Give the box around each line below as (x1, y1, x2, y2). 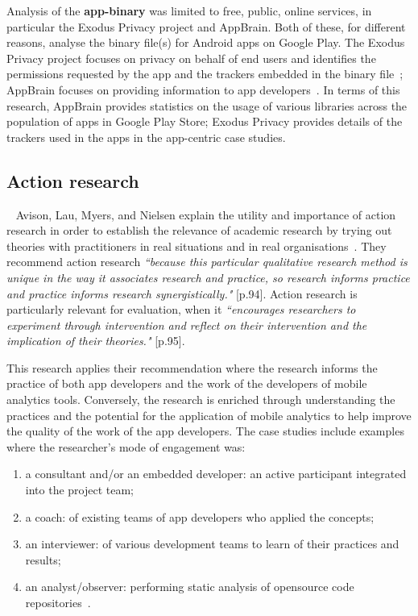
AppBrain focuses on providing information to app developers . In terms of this (6, 81, 400, 98)
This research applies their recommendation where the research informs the (6, 359, 378, 376)
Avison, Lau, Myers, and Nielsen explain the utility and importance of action (15, 206, 396, 223)
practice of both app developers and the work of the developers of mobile (6, 375, 367, 392)
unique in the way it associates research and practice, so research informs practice (6, 268, 410, 285)
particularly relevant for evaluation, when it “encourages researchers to (6, 301, 356, 318)
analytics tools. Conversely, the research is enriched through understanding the (6, 391, 395, 408)
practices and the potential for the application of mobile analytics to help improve (6, 406, 412, 423)
